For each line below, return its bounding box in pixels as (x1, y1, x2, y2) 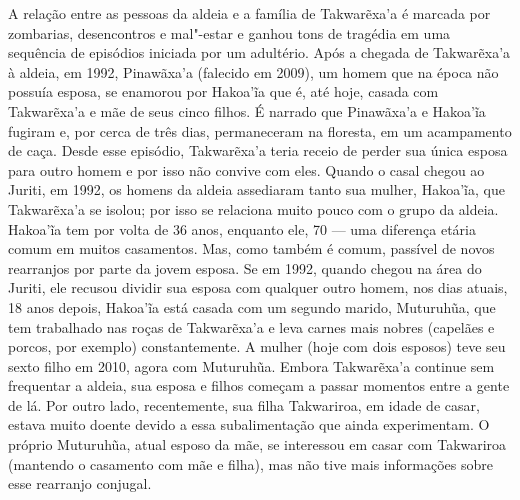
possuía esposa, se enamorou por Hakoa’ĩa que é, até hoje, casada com (8, 81, 439, 102)
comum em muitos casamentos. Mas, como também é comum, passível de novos (8, 238, 495, 259)
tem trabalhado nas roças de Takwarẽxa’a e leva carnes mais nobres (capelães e (8, 316, 495, 337)
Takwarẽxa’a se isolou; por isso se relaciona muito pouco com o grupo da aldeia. (8, 198, 499, 219)
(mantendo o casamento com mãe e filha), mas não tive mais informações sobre (8, 453, 493, 474)
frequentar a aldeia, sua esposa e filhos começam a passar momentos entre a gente (8, 375, 510, 396)
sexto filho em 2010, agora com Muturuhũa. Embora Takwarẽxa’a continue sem (8, 355, 495, 376)
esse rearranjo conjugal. (8, 473, 152, 494)
